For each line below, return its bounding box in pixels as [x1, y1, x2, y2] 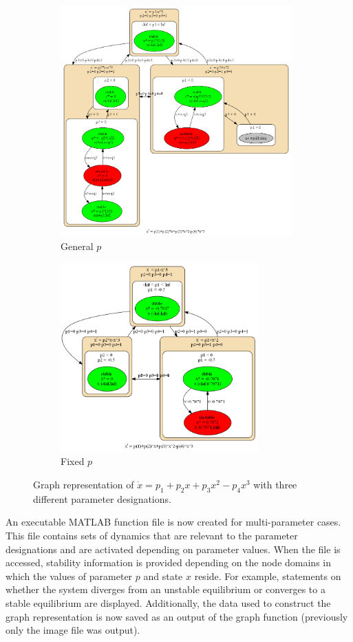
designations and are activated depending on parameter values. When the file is [6, 541, 341, 556]
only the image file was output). [6, 623, 140, 637]
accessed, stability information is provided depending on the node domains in [6, 555, 332, 570]
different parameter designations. [33, 491, 171, 506]
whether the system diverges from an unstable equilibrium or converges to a [6, 582, 325, 597]
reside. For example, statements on [194, 568, 341, 583]
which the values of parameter [6, 568, 133, 583]
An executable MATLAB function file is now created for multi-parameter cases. [6, 515, 341, 529]
